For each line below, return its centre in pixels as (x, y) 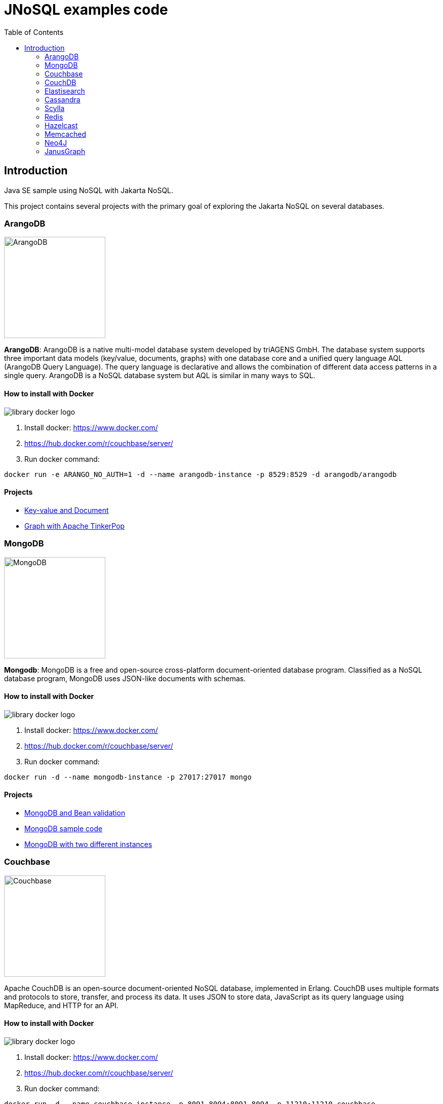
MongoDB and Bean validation (75, 813)
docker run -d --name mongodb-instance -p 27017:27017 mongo (128, 777)
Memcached (66, 134)
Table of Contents (34, 32)
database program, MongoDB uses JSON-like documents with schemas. (125, 678)
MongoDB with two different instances (88, 844)
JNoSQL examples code (86, 10)
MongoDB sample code (64, 828)
